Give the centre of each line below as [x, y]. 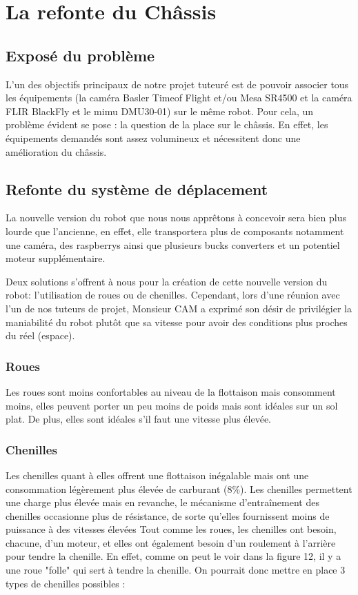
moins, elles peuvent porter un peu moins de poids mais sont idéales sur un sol [172, 405]
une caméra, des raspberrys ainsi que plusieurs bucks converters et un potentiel [173, 244]
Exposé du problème [80, 55]
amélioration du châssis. [56, 151]
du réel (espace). [40, 335]
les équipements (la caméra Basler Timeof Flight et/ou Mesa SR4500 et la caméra [179, 98]
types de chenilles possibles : [66, 583]
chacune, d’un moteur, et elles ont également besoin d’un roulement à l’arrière [171, 542]
